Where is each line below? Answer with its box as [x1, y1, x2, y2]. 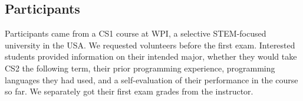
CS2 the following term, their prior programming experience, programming [5, 61, 275, 74]
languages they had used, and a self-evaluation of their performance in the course [5, 73, 298, 86]
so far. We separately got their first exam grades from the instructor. [5, 85, 253, 97]
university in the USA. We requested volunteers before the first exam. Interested [5, 38, 295, 51]
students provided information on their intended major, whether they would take [5, 50, 297, 63]
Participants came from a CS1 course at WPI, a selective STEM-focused [5, 27, 266, 40]
